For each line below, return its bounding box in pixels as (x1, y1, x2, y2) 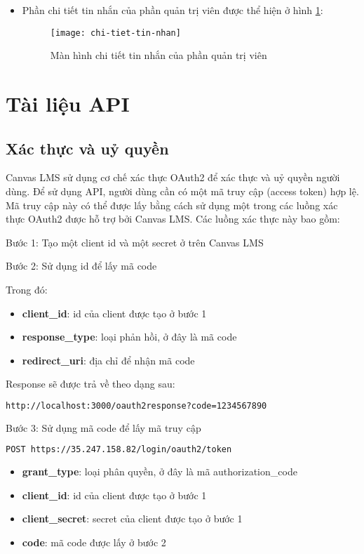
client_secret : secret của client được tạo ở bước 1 (22, 511, 243, 526)
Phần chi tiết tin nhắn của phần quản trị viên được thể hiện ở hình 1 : (22, 3, 323, 17)
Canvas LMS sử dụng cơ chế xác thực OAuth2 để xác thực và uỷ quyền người (6, 170, 340, 185)
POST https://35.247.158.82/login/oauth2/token (6, 444, 232, 455)
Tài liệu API (6, 89, 130, 118)
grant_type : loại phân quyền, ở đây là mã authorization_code (22, 464, 297, 479)
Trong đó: (6, 282, 48, 296)
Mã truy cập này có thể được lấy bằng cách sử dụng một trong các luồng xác (6, 197, 338, 212)
